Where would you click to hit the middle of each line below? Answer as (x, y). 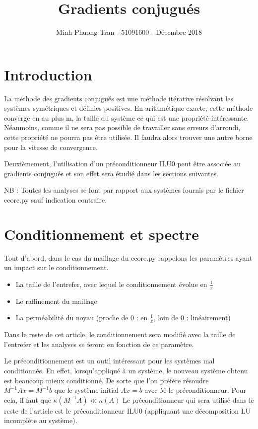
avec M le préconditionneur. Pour (195, 390)
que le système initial (86, 390)
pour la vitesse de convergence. (51, 147)
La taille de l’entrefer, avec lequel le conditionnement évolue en (111, 284)
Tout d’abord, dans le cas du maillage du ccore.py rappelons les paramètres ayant (128, 257)
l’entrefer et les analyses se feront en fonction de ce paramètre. (99, 344)
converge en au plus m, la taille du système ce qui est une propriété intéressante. (127, 117)
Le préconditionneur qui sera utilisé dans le (188, 399)
